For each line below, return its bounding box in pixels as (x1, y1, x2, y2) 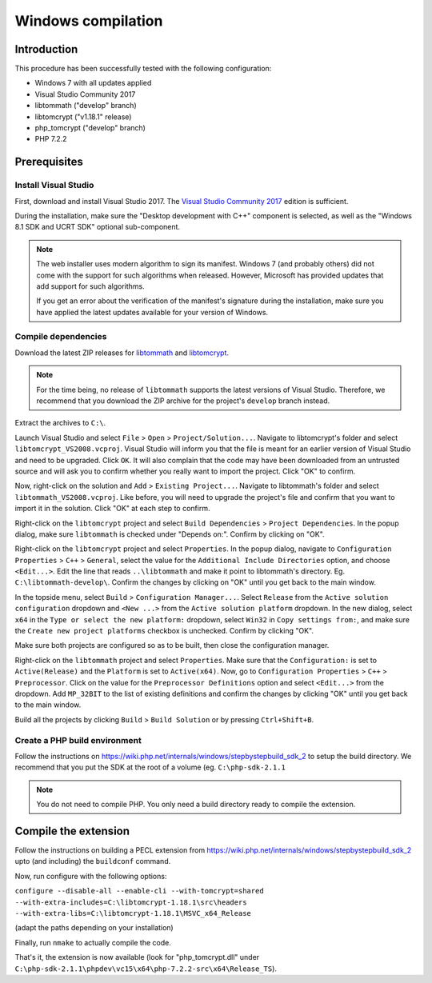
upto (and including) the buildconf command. (14, 857, 171, 866)
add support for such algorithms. (36, 281, 145, 291)
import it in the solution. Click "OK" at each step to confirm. (14, 504, 210, 513)
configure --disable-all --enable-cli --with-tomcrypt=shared (14, 886, 264, 896)
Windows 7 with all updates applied (34, 78, 152, 88)
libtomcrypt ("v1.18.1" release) (34, 112, 132, 122)
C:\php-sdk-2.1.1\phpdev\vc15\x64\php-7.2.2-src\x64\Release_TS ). (14, 964, 278, 973)
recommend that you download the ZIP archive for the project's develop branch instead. (36, 396, 330, 406)
